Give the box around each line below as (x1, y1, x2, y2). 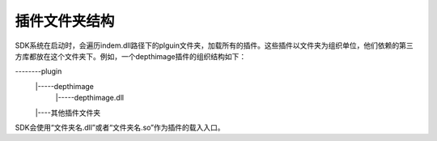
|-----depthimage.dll (55, 93, 125, 103)
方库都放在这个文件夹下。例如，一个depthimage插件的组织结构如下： (15, 51, 247, 61)
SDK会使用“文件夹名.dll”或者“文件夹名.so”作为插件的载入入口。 (15, 122, 226, 132)
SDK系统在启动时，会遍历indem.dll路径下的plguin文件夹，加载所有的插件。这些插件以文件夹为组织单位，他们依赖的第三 (15, 41, 414, 50)
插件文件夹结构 (15, 12, 115, 30)
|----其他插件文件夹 (35, 108, 101, 117)
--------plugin (15, 66, 62, 76)
